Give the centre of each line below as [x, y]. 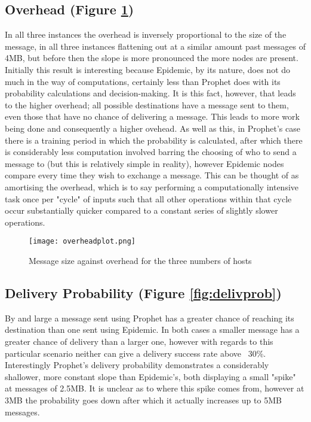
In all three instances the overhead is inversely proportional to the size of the [146, 34]
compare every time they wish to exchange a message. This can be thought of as [152, 175]
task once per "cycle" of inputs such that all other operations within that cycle [148, 198]
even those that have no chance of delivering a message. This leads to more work [152, 116]
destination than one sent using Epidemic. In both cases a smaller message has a [152, 330]
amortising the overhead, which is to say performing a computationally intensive [152, 186]
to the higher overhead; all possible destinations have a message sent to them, [147, 104]
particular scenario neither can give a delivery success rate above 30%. [136, 353]
